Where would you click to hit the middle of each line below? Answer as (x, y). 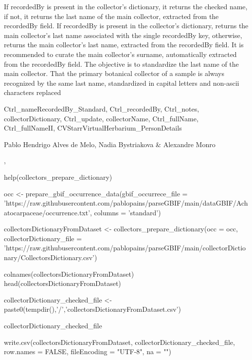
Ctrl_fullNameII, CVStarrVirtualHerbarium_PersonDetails (93, 128)
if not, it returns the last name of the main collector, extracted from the (111, 16)
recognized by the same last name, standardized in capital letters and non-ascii (122, 83)
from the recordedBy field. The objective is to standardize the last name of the (121, 64)
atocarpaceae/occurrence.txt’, (48, 212)
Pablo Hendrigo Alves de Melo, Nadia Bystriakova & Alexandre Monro (110, 144)
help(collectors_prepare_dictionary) (58, 177)
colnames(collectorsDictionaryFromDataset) (69, 274)
